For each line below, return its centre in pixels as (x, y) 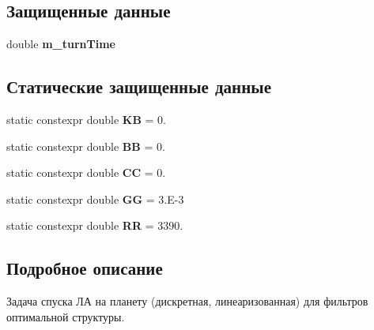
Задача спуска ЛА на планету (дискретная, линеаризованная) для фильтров (187, 301)
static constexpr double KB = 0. (86, 119)
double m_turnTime (61, 44)
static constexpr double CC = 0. (86, 172)
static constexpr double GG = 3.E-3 (95, 199)
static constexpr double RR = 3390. (95, 225)
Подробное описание (85, 268)
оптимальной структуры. (66, 316)
